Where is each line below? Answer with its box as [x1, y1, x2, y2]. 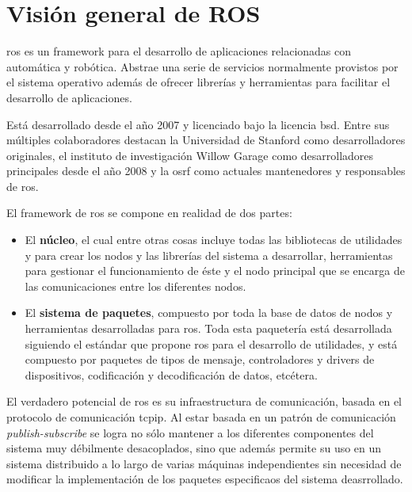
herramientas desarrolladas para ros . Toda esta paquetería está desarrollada [25, 320, 392, 337]
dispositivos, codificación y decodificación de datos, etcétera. [25, 366, 318, 383]
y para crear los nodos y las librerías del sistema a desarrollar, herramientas [25, 246, 393, 263]
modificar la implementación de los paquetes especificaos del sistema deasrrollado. [6, 471, 403, 487]
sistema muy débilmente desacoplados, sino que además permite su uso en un [6, 440, 382, 456]
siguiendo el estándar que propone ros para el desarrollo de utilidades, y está [25, 335, 398, 352]
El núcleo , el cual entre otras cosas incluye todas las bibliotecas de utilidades [25, 231, 402, 248]
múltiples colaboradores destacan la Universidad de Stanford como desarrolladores [6, 132, 406, 148]
